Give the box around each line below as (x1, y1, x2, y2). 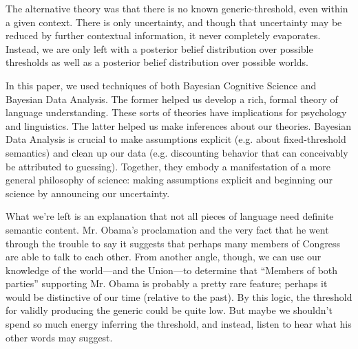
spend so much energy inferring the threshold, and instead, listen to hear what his (6, 317, 352, 331)
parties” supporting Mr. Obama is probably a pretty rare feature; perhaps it (6, 276, 328, 291)
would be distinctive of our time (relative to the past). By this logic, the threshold (6, 289, 352, 304)
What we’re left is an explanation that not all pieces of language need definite (6, 209, 334, 223)
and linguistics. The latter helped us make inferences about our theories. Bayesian (6, 118, 352, 133)
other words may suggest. (6, 330, 113, 344)
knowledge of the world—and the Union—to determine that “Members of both (6, 262, 338, 277)
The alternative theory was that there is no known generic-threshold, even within (6, 1, 348, 15)
